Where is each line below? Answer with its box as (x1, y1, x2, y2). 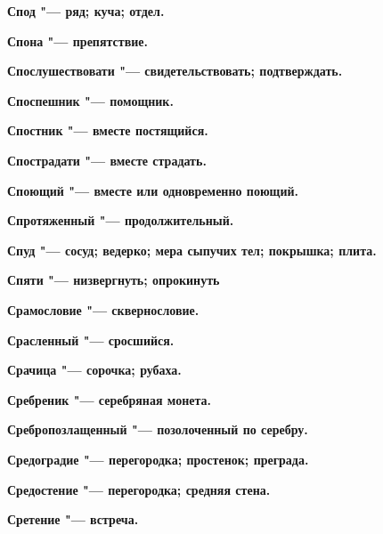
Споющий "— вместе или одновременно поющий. (7, 181, 299, 199)
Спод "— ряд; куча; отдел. (7, 2, 165, 20)
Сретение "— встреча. (7, 510, 139, 529)
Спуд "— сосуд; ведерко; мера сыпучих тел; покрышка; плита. (7, 240, 377, 259)
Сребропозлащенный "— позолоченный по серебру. (7, 420, 308, 439)
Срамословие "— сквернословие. (7, 300, 200, 319)
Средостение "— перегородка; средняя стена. (7, 480, 271, 498)
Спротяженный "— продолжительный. (7, 211, 234, 230)
